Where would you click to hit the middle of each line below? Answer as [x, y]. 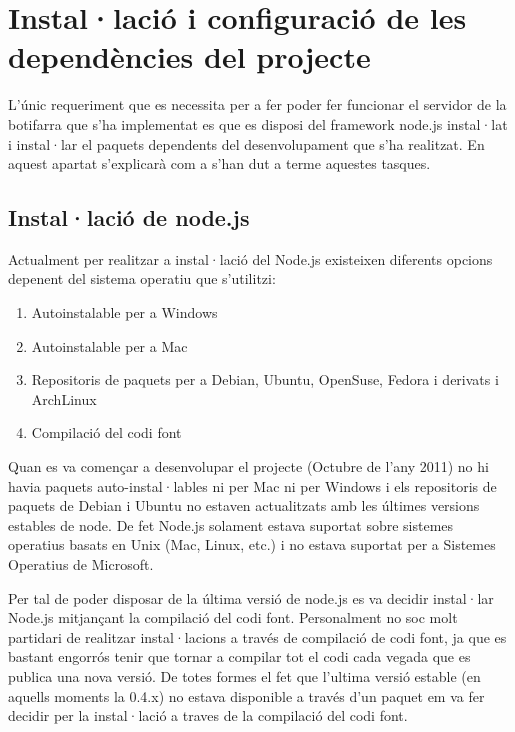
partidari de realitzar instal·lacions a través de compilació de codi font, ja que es [257, 636]
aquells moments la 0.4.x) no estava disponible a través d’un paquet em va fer [246, 695]
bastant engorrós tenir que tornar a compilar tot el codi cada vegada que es [239, 656]
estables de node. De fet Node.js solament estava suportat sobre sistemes [231, 524]
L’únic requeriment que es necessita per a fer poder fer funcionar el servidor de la [257, 104]
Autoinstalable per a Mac [109, 345]
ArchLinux [64, 398]
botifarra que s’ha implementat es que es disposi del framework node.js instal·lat [258, 123]
